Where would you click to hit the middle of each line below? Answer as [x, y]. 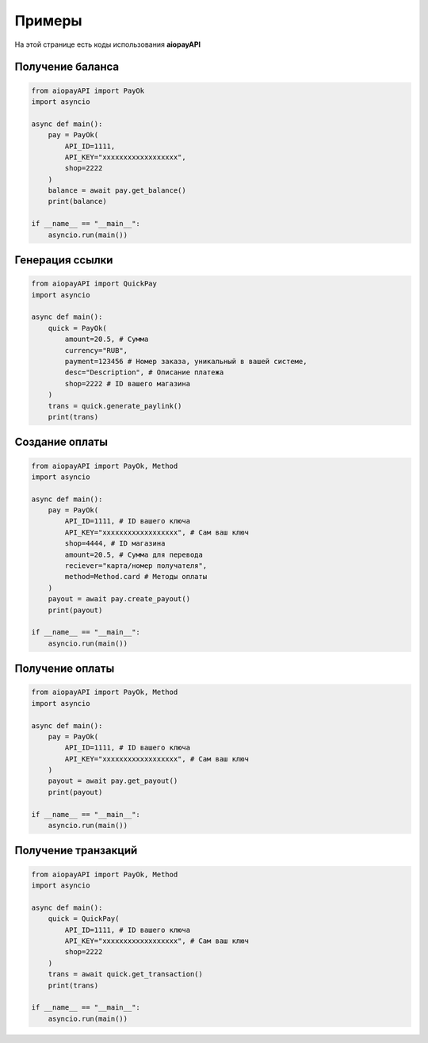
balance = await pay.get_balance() [117, 191]
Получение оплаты [65, 669]
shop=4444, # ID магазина [115, 544]
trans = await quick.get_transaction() [126, 974]
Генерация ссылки [64, 261]
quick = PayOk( [77, 328]
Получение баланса [67, 67]
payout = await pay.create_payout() [119, 599]
